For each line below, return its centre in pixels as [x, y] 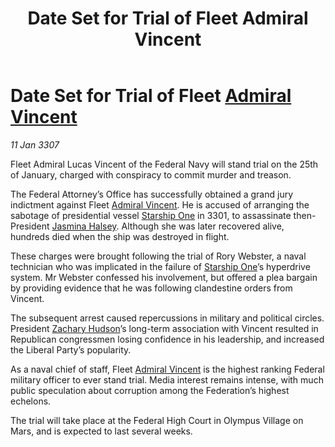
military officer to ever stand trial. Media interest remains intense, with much [167, 379]
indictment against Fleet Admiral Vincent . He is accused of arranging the [160, 204]
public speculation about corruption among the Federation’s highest [150, 390]
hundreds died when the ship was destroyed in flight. [120, 236]
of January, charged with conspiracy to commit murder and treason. [151, 174]
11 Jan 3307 [35, 144]
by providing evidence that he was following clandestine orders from [151, 288]
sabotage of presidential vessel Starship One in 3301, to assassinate [151, 215]
